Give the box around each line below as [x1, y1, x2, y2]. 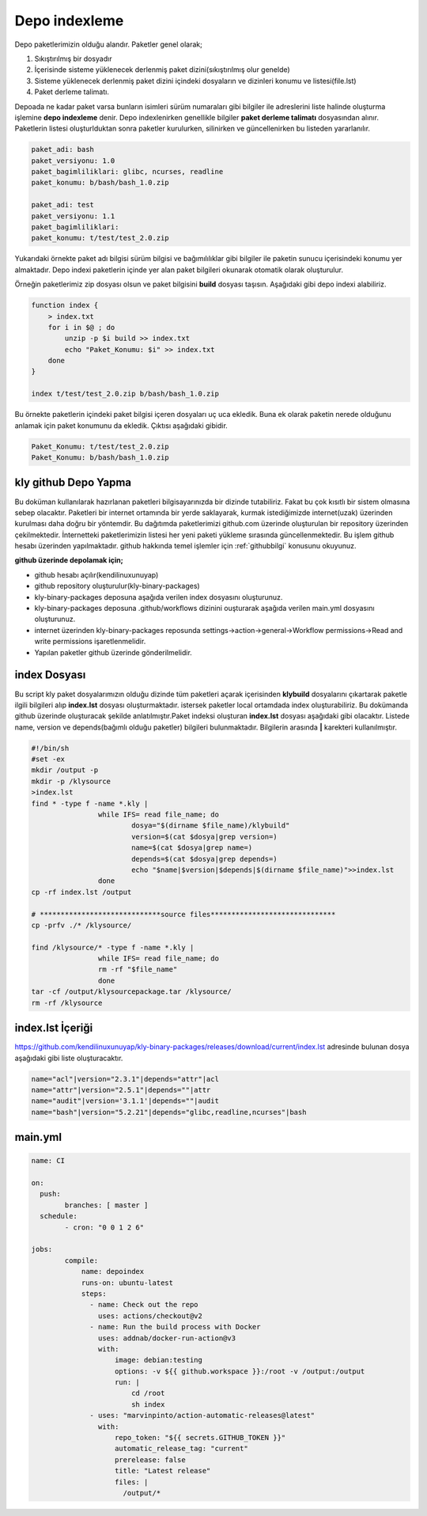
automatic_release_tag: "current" [115, 1444, 248, 1453]
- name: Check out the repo [89, 1300, 198, 1309]
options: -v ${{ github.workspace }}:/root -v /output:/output [115, 1366, 365, 1376]
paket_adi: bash [31, 145, 95, 154]
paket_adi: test [31, 200, 95, 210]
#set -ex [31, 755, 66, 764]
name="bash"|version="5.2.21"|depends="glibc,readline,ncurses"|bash [31, 1108, 307, 1116]
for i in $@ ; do [47, 323, 115, 332]
